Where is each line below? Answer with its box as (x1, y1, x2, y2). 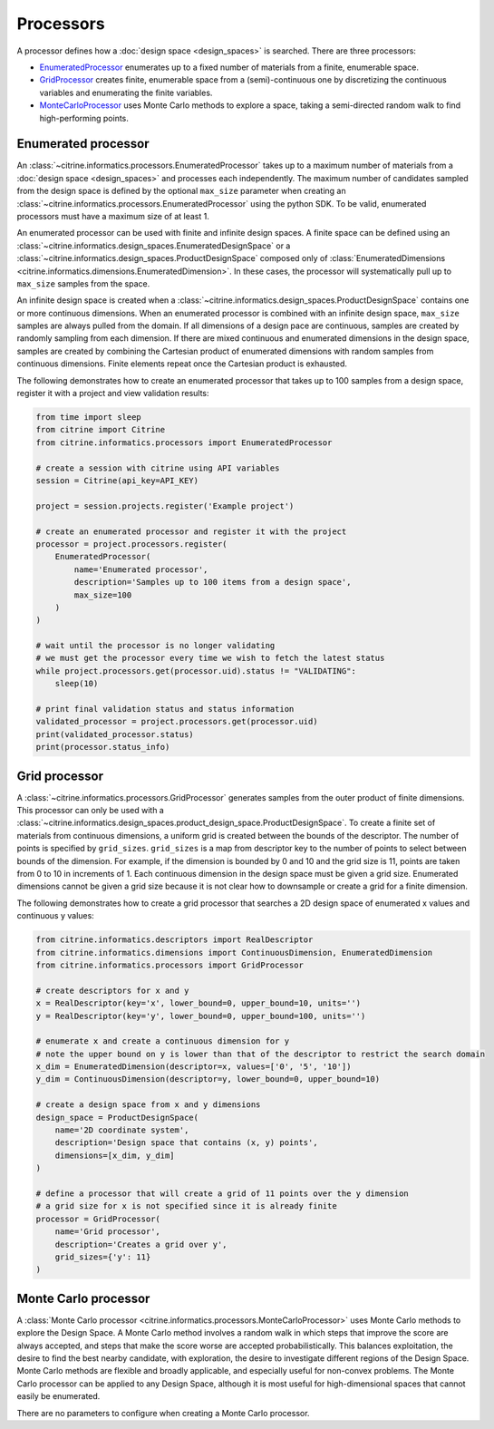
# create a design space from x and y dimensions (35, 1100, 261, 1110)
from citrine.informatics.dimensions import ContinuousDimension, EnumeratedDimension (35, 948, 433, 958)
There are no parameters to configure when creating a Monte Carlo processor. (16, 1407, 310, 1418)
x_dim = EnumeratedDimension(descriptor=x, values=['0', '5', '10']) (35, 1062, 352, 1072)
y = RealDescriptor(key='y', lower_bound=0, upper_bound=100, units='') (35, 1011, 366, 1021)
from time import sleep (35, 413, 142, 423)
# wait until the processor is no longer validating (35, 640, 276, 651)
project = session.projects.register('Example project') (35, 501, 295, 511)
